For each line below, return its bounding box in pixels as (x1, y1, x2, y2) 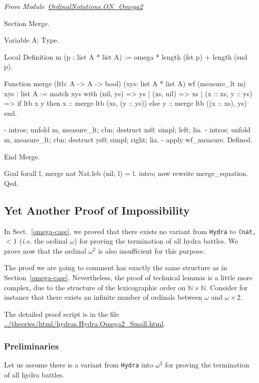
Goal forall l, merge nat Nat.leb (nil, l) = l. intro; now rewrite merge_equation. (4, 168, 248, 178)
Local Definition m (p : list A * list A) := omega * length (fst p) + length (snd (4, 51, 247, 62)
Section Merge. (4, 18, 50, 28)
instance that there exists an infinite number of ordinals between (4, 292, 202, 302)
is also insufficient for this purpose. (98, 245, 205, 256)
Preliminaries (4, 339, 59, 352)
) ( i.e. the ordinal (13, 236, 68, 246)
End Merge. (4, 151, 40, 161)
